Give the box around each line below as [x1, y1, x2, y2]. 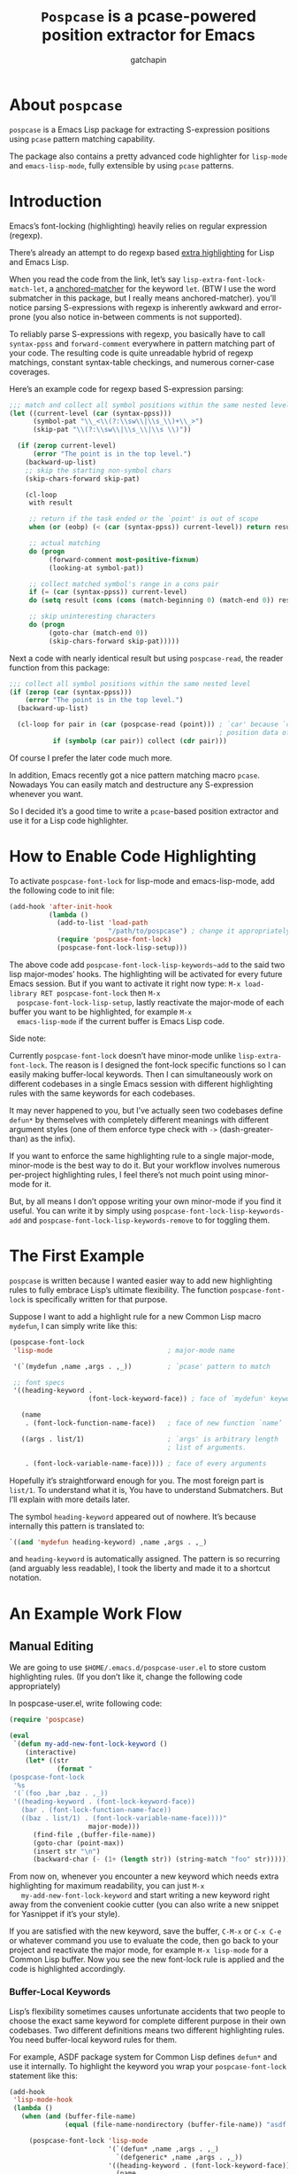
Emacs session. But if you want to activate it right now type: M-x [9, 978, 241, 989]
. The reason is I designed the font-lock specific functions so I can [44, 1060, 286, 1070]
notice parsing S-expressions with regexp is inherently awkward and [9, 301, 259, 312]
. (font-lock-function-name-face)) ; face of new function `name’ [25, 1419, 283, 1427]
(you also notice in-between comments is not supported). [32, 311, 242, 322]
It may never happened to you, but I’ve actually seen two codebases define [9, 1105, 284, 1115]
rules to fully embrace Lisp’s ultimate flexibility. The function [9, 1284, 228, 1295]
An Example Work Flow [9, 1603, 183, 1623]
